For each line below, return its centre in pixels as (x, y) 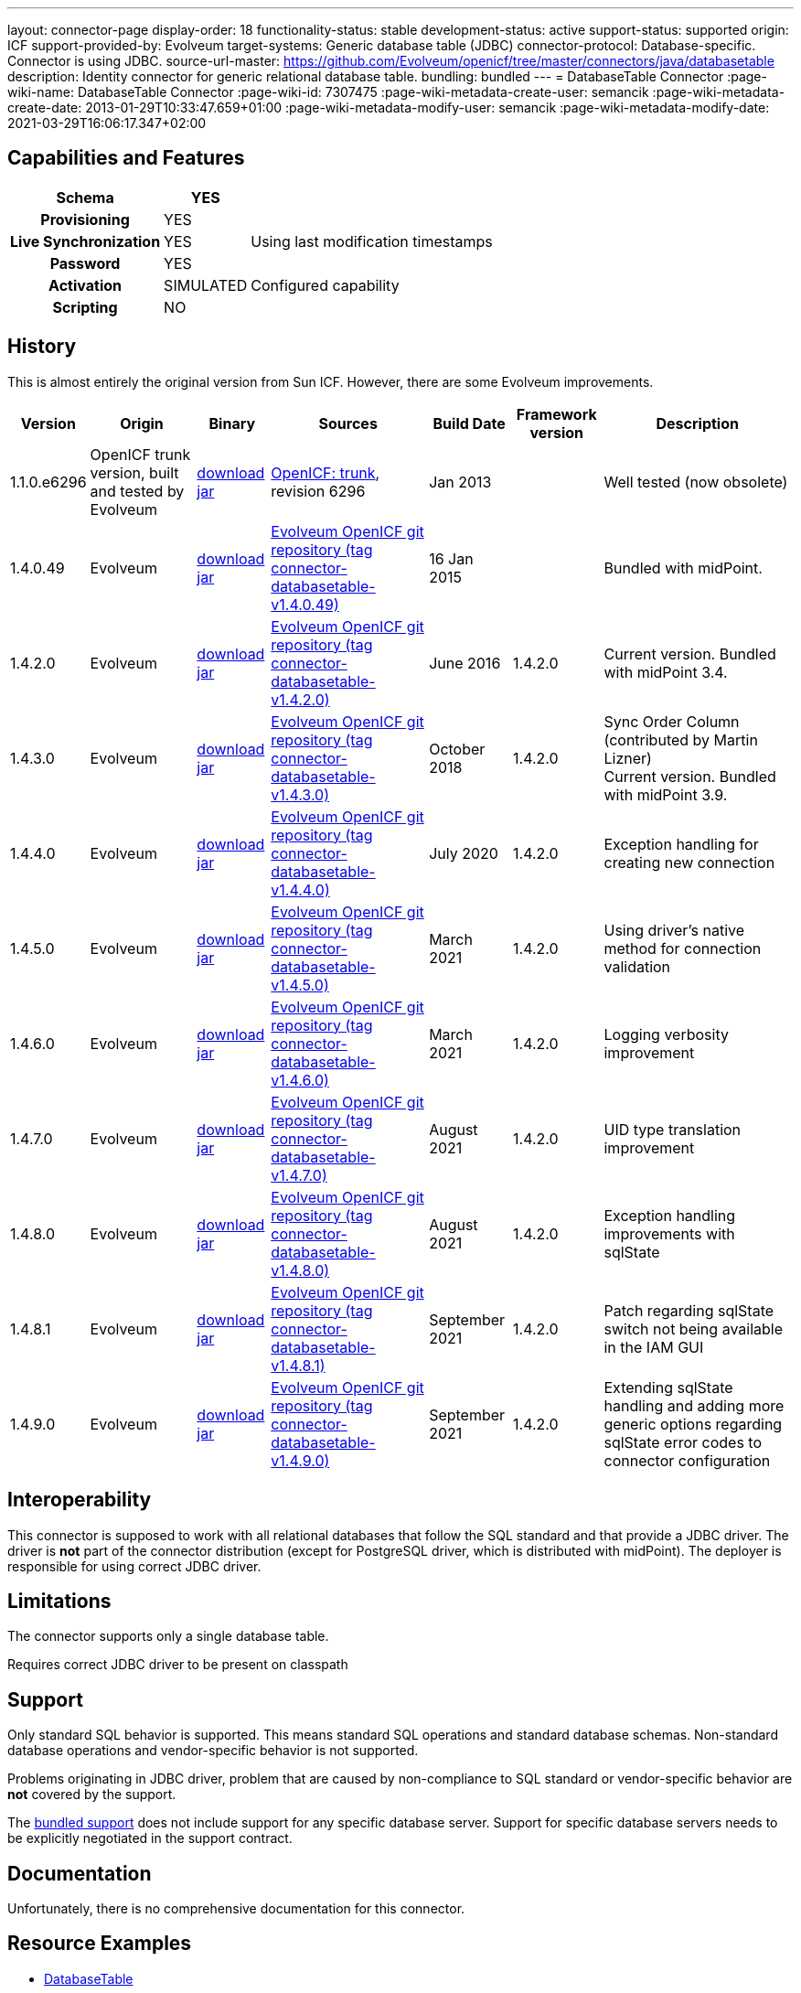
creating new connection (689, 862)
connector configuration (687, 1460)
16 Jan (451, 558)
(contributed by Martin (681, 739)
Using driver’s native (674, 930)
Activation (85, 285)
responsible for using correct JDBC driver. (134, 1566)
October (457, 749)
